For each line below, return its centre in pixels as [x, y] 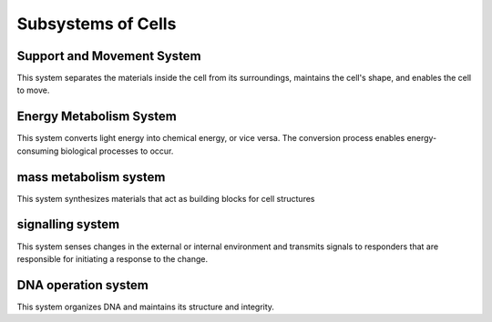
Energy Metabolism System [97, 117]
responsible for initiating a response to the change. [113, 258]
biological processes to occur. [117, 151]
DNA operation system [83, 285]
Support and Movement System [109, 56]
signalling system [68, 224]
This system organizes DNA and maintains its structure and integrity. [146, 307]
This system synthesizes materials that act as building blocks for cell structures [166, 198]
